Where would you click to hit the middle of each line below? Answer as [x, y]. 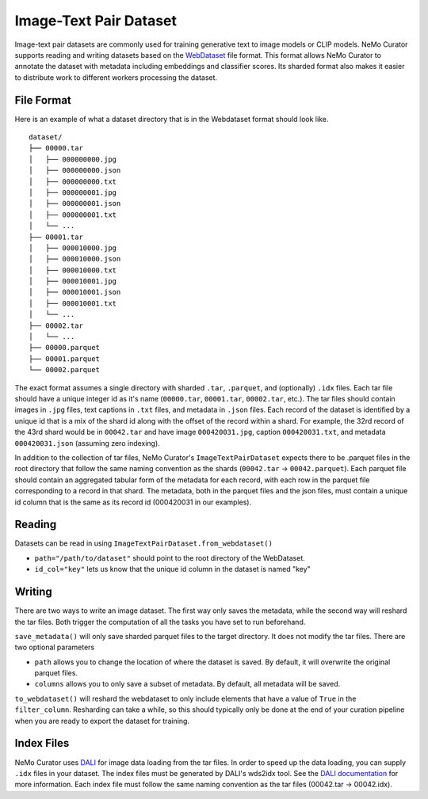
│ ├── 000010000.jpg [73, 248]
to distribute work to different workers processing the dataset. [116, 77]
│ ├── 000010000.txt [73, 270]
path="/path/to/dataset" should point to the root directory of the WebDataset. [170, 557]
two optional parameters [55, 647]
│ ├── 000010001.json [75, 292]
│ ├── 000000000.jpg [73, 159]
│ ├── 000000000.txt [73, 181]
